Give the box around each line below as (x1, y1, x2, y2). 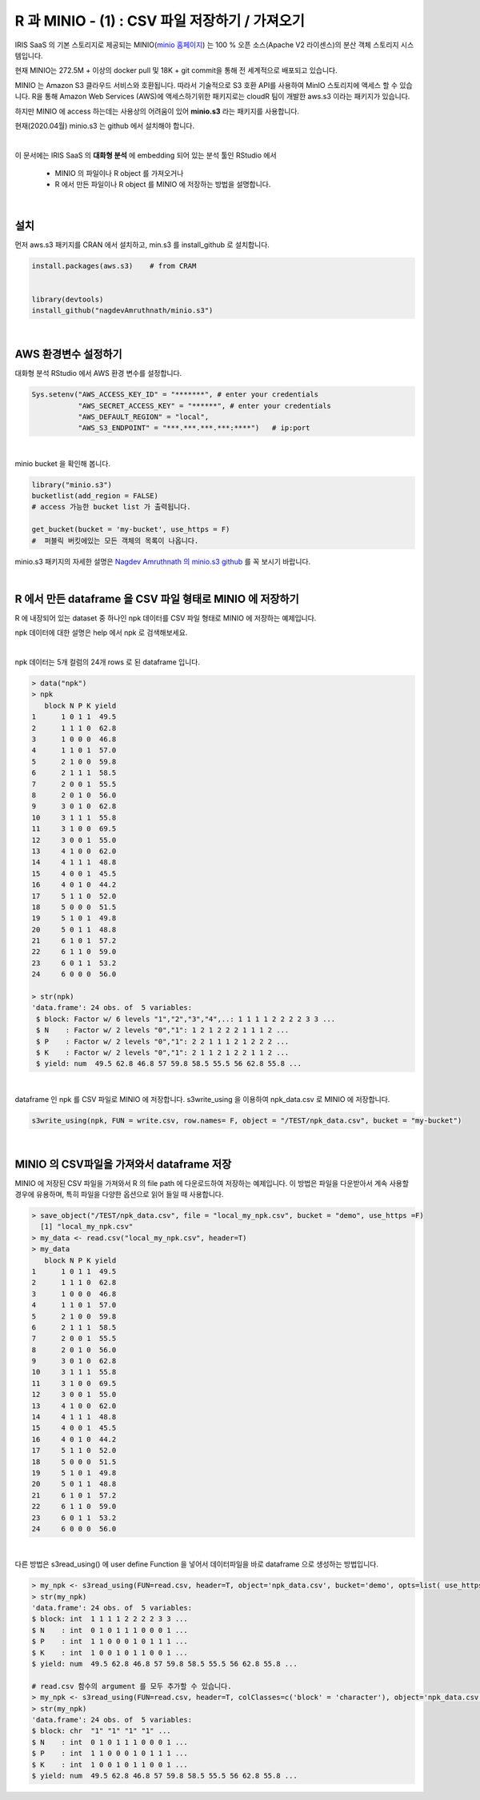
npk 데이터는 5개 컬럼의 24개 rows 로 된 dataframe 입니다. (14, 657, 200, 667)
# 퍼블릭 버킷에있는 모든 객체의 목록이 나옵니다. (31, 536, 199, 545)
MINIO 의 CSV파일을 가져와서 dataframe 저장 (14, 1157, 232, 1171)
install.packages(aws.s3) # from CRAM (31, 261, 197, 270)
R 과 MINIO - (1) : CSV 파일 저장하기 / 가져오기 (14, 12, 306, 30)
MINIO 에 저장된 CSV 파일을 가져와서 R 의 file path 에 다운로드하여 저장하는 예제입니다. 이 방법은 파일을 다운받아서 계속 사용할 (14, 1178, 410, 1187)
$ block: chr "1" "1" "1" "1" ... (31, 1726, 171, 1735)
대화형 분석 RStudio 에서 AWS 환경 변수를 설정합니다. (14, 369, 182, 378)
